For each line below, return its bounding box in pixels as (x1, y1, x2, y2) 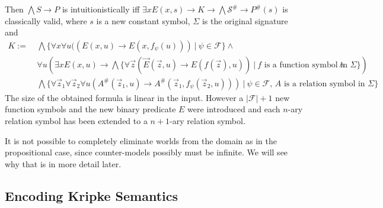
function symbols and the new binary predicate (5, 103, 176, 115)
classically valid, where (5, 14, 87, 27)
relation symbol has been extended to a (5, 115, 148, 127)
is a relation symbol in (283, 79, 365, 88)
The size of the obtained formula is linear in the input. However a (5, 91, 244, 103)
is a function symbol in (264, 60, 347, 69)
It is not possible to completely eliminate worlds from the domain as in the (5, 134, 277, 147)
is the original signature (202, 14, 288, 27)
